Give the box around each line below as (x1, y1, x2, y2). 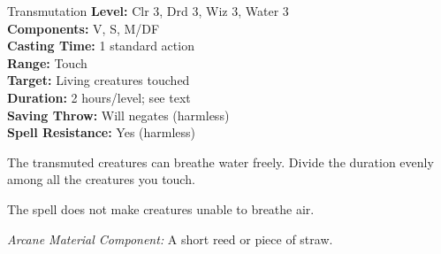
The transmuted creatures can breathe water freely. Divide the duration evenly (7, 152, 434, 171)
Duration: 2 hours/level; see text (7, 88, 191, 106)
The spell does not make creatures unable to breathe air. (7, 199, 315, 218)
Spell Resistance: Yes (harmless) (7, 123, 196, 142)
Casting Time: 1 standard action (7, 36, 194, 55)
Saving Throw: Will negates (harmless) (7, 105, 230, 124)
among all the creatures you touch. (7, 170, 195, 189)
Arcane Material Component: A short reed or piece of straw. (7, 229, 333, 248)
